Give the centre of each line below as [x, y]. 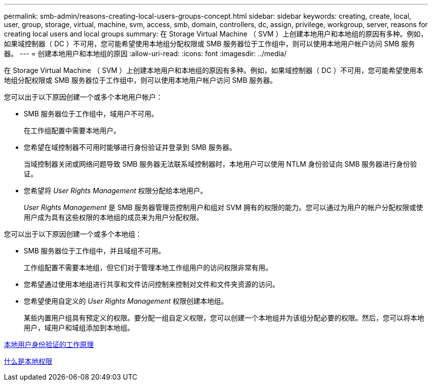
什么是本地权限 [28, 361]
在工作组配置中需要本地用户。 [72, 130]
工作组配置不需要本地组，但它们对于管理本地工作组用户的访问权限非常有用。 [148, 267]
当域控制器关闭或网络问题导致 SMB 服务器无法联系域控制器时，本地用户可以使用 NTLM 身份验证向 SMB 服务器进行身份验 [220, 164]
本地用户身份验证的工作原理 [49, 344]
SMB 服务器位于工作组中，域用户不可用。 [91, 114]
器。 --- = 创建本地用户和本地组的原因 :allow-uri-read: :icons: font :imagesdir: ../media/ [145, 53]
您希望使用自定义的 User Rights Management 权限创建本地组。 [126, 301]
